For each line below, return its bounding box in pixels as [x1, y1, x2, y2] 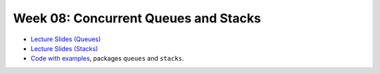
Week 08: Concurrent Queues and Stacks [13, 10, 262, 26]
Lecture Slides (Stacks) [30, 44, 99, 52]
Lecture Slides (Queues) [30, 35, 101, 43]
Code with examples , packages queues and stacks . [30, 54, 184, 63]
